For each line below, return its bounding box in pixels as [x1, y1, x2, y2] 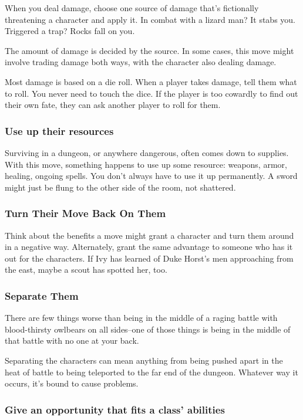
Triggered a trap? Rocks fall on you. [5, 25, 135, 37]
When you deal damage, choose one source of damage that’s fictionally [5, 2, 259, 13]
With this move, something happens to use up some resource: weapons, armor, [5, 158, 287, 170]
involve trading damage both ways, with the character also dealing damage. [5, 56, 277, 68]
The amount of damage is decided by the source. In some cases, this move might [5, 44, 294, 56]
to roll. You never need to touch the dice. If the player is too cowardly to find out [5, 87, 298, 99]
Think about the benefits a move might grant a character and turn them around [5, 229, 294, 241]
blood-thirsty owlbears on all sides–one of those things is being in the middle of [5, 323, 291, 335]
